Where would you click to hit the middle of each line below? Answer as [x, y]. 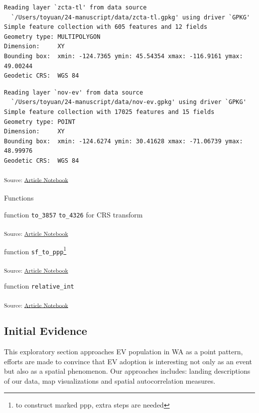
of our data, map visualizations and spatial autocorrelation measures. [110, 380]
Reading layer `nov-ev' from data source [74, 92]
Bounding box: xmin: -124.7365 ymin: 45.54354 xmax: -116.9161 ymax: [124, 56]
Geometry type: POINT [40, 122]
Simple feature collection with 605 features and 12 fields [106, 27]
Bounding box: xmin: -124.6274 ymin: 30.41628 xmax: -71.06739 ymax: [124, 141]
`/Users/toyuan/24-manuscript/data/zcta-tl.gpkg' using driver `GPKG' [130, 17]
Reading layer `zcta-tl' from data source [75, 7]
